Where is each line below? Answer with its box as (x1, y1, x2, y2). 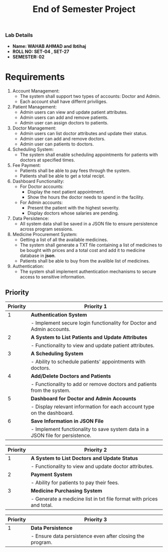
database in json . (19, 252, 56, 258)
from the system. (30, 387, 71, 394)
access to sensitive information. (19, 273, 86, 279)
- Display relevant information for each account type (30, 403, 154, 410)
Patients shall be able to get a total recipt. (19, 172, 105, 178)
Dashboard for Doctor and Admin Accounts (30, 395, 136, 402)
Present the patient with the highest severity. (27, 204, 120, 210)
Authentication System (30, 311, 87, 318)
